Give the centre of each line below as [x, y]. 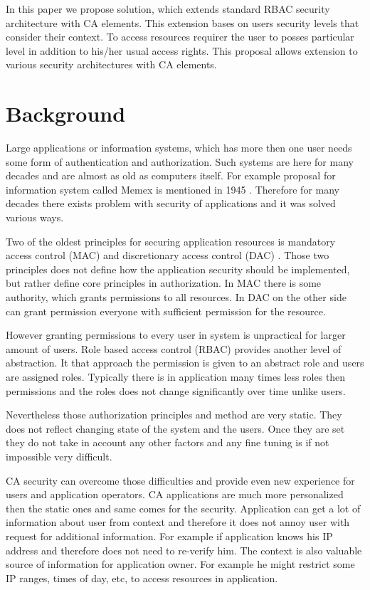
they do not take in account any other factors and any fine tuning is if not [168, 442]
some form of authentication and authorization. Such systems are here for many [180, 161]
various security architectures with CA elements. [111, 64]
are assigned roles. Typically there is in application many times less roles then [176, 376]
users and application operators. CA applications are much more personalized [175, 494]
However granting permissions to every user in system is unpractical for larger [176, 335]
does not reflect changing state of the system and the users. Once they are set [175, 428]
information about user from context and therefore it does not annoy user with [178, 522]
